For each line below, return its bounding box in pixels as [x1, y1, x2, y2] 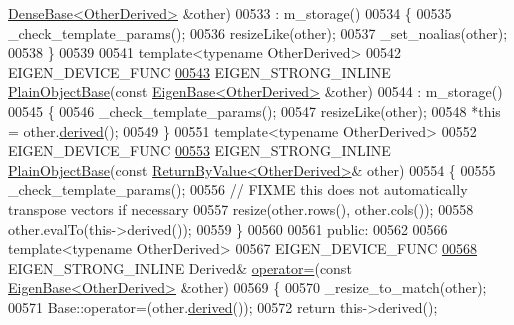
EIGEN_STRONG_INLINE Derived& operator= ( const [8, 257, 352, 278]
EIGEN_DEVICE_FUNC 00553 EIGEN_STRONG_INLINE [8, 140, 391, 161]
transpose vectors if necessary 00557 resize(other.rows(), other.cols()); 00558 [8, 198, 474, 219]
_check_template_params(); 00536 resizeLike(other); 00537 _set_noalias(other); [8, 22, 508, 43]
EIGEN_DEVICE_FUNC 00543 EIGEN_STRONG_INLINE [8, 61, 391, 82]
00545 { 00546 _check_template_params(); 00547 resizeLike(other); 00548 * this [8, 100, 501, 121]
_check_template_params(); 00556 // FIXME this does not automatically [8, 179, 468, 200]
